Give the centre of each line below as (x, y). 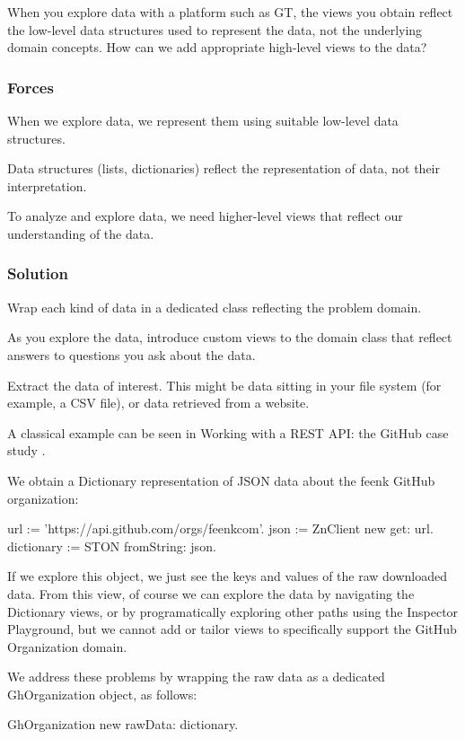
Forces (31, 87)
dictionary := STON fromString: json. (112, 545)
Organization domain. (67, 646)
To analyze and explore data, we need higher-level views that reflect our (205, 216)
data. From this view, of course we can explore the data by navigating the (211, 593)
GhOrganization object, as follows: (102, 694)
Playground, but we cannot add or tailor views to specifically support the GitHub (232, 629)
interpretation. (47, 185)
